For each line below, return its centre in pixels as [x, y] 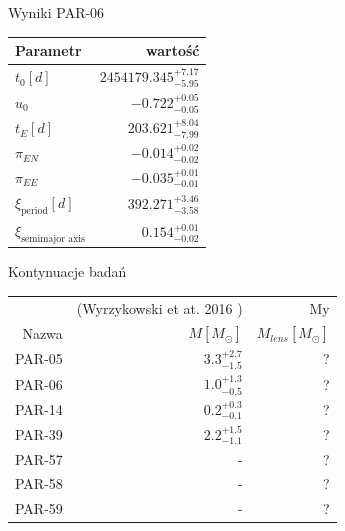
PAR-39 [39, 433]
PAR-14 [39, 408]
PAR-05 [39, 358]
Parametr [48, 50]
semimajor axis [53, 238]
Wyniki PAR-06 [56, 12]
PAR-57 [39, 458]
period [34, 210]
